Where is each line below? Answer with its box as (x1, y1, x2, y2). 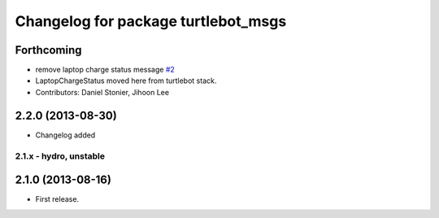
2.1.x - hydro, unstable (15, 150, 106, 162)
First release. (35, 194, 80, 204)
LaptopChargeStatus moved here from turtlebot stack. (35, 76, 217, 85)
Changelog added (35, 130, 96, 140)
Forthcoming (15, 43, 82, 57)
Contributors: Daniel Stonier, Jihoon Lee (35, 87, 170, 97)
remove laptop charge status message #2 (35, 65, 175, 75)
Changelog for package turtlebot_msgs (15, 12, 287, 30)
